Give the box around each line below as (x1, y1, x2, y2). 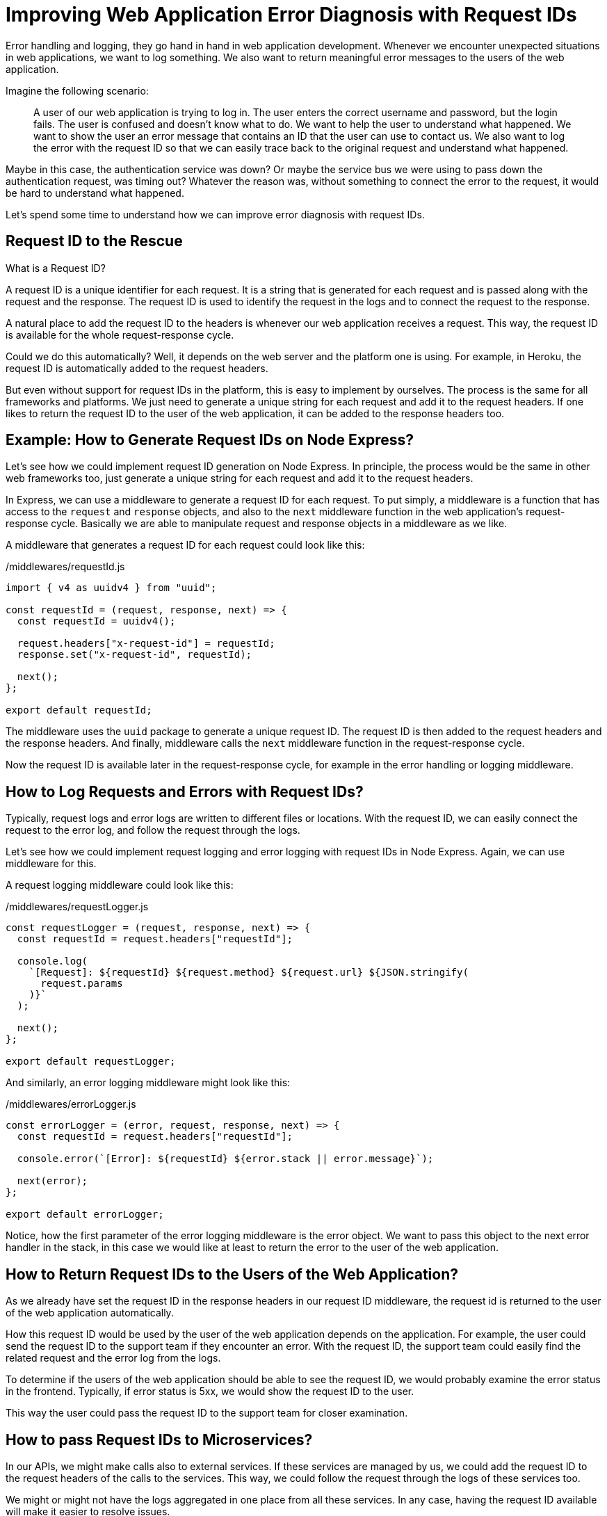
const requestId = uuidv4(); (17, 615, 176, 627)
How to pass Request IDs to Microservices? (6, 1430, 313, 1449)
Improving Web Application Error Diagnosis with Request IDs (6, 3, 577, 26)
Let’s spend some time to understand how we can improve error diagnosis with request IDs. (6, 208, 425, 220)
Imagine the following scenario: (6, 84, 149, 97)
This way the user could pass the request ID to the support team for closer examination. (6, 1407, 408, 1419)
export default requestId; (6, 704, 152, 716)
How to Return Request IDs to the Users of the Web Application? (6, 1265, 458, 1283)
